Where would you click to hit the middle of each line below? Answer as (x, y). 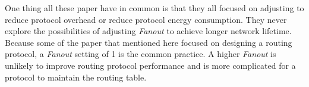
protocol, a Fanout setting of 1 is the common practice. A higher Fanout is (141, 54)
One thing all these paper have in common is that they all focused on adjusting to (154, 8)
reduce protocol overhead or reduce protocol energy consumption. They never (146, 19)
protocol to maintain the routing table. (76, 77)
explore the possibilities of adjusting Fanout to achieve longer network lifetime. (148, 31)
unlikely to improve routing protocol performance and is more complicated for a (150, 65)
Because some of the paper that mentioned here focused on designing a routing (149, 42)
